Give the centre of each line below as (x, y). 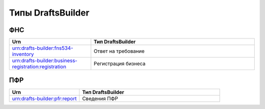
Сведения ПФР (100, 98)
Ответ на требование (119, 51)
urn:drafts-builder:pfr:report (44, 98)
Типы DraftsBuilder (49, 13)
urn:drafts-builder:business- (45, 61)
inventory (23, 54)
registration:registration (39, 67)
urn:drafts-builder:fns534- (43, 48)
